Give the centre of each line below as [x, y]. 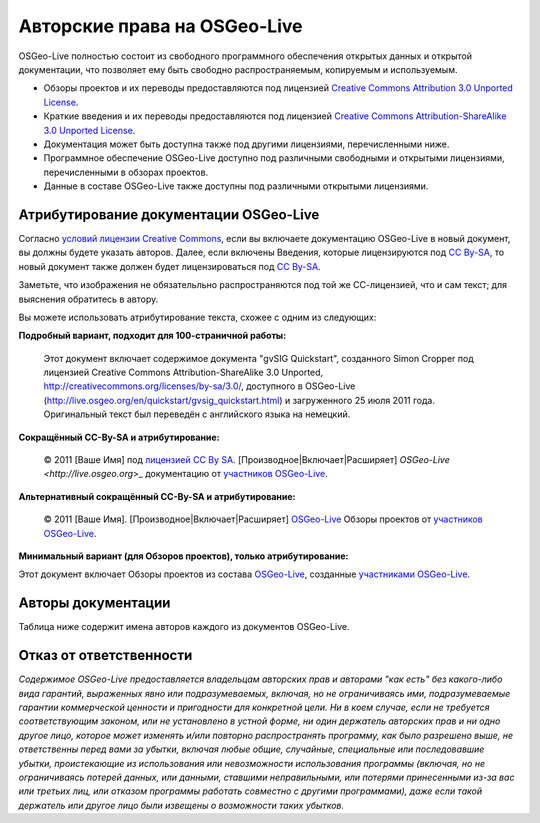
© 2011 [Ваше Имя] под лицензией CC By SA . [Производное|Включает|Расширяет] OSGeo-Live [246, 460]
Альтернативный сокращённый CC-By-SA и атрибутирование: [157, 496]
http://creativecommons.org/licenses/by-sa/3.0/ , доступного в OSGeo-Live [199, 386]
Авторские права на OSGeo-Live [160, 26]
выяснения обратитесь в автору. [88, 299]
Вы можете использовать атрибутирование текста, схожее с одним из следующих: [197, 317]
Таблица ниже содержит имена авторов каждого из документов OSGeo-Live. [184, 627]
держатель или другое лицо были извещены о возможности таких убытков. [181, 805]
